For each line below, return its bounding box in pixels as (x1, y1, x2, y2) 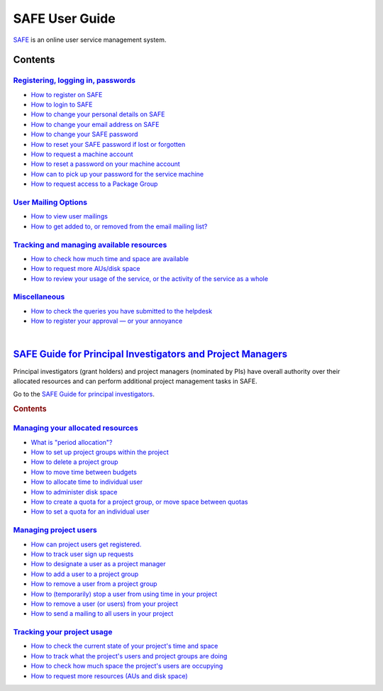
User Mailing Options (13, 197, 88, 207)
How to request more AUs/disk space (30, 265, 140, 273)
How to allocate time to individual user (30, 477, 143, 486)
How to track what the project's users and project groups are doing (30, 651, 228, 660)
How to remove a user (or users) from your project (30, 599, 179, 608)
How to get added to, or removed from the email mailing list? (30, 222, 208, 231)
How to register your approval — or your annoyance (30, 316, 183, 326)
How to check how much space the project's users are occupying (30, 662, 223, 670)
